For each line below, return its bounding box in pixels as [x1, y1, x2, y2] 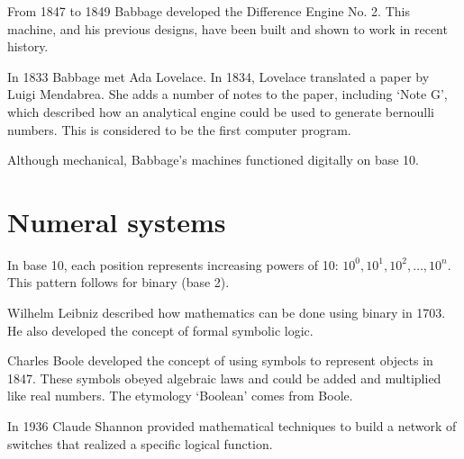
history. [7, 37, 49, 56]
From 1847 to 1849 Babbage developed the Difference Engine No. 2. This [7, 2, 410, 20]
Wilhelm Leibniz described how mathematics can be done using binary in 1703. [7, 303, 446, 322]
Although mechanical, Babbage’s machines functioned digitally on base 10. [7, 150, 420, 169]
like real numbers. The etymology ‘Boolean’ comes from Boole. [7, 386, 353, 405]
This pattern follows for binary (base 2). [7, 273, 230, 292]
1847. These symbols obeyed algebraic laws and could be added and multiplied [7, 368, 441, 387]
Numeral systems [7, 202, 226, 239]
